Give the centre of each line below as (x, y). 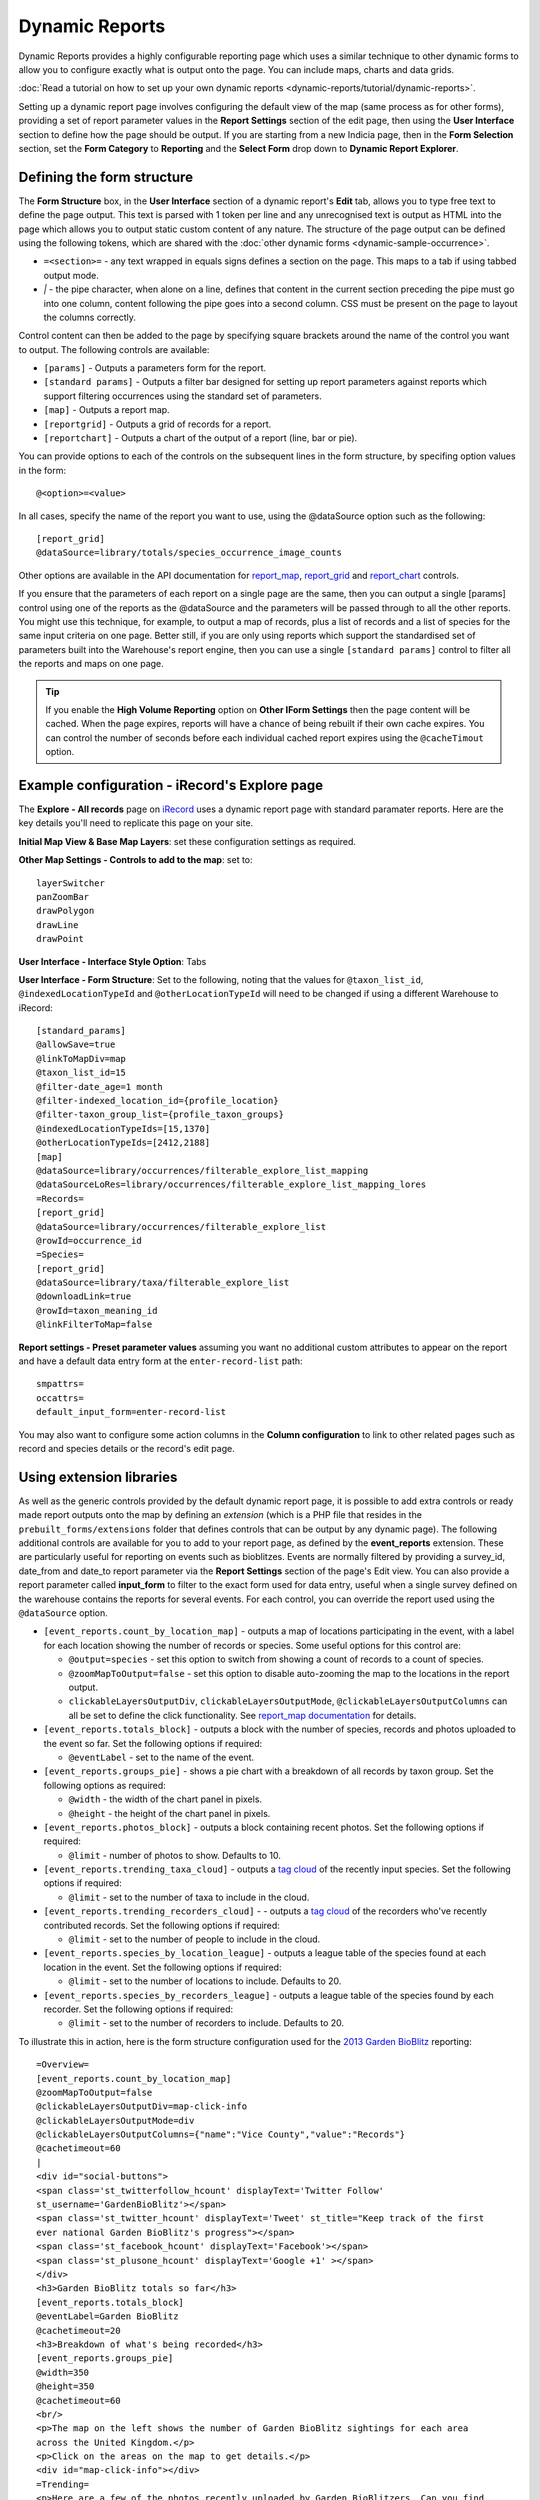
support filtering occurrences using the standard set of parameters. (182, 396)
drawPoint (60, 939)
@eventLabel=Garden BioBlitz (107, 2316)
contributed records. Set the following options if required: (161, 1925)
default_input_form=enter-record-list (131, 1412)
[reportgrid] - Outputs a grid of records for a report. (157, 424)
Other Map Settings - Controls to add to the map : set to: (136, 860)
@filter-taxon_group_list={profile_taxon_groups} (160, 1114)
